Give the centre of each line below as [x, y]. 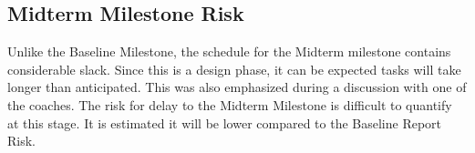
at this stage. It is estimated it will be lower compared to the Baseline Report [225, 122]
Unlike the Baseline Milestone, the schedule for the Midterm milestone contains [229, 51]
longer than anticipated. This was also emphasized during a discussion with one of [237, 87]
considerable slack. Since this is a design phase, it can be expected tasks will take [234, 69]
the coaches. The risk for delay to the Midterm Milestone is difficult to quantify [230, 104]
